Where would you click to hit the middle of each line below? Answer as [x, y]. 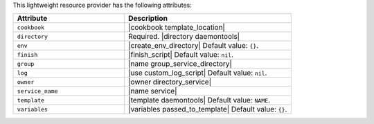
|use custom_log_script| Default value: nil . [198, 73]
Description [148, 19]
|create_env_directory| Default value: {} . [194, 46]
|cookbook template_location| [177, 28]
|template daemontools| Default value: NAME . [199, 100]
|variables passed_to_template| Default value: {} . [208, 109]
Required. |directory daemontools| [184, 37]
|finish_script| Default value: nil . [181, 55]
